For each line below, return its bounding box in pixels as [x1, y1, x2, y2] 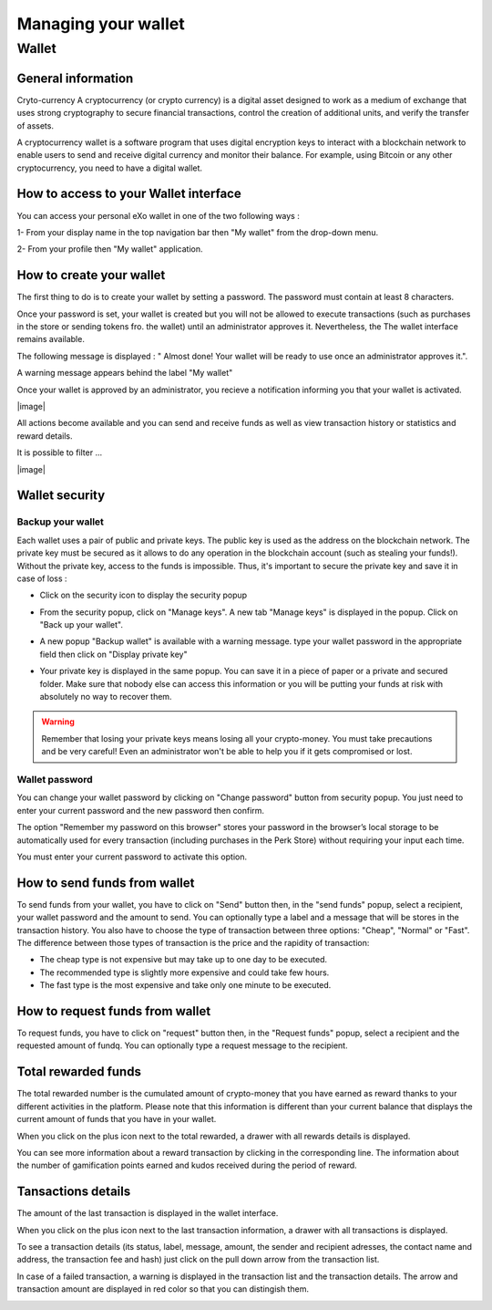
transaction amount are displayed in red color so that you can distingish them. [16, 1284, 310, 1294]
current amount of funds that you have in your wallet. [16, 1114, 217, 1125]
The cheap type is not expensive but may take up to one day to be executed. [39, 954, 328, 965]
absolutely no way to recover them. [39, 691, 172, 702]
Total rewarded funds [16, 1064, 141, 1080]
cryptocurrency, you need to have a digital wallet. [16, 162, 203, 173]
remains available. [16, 334, 86, 345]
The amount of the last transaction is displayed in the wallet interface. [16, 1208, 279, 1219]
